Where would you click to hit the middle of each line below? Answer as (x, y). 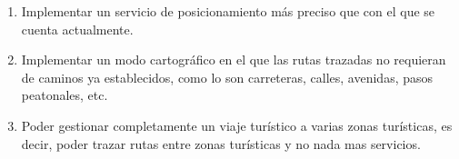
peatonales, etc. (65, 95)
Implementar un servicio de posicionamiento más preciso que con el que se (228, 11)
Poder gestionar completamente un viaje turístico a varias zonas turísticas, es (237, 125)
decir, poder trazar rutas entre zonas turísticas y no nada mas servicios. (221, 143)
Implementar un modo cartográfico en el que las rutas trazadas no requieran (234, 60)
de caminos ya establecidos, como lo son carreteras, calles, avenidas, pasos (227, 77)
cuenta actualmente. (77, 29)
